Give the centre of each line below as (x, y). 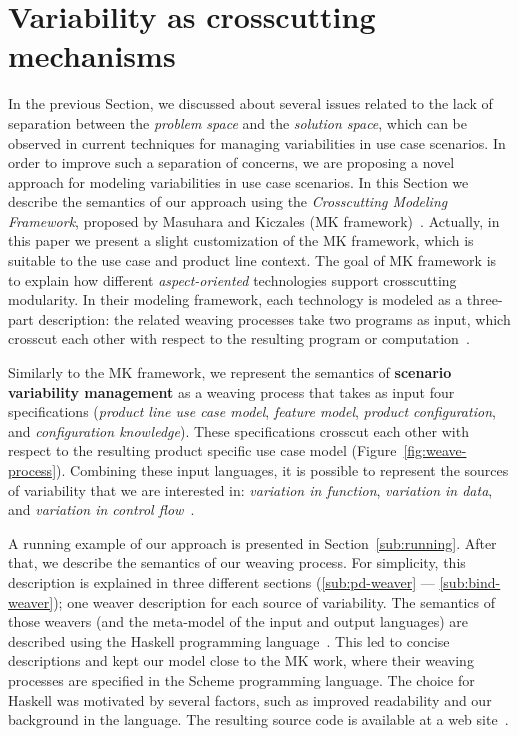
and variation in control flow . (101, 509)
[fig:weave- (435, 450)
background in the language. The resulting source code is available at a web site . (258, 719)
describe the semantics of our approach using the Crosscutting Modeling (228, 201)
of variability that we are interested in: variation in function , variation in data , (250, 489)
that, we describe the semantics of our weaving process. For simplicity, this (237, 562)
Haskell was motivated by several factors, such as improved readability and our (250, 699)
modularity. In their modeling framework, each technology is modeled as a (235, 299)
